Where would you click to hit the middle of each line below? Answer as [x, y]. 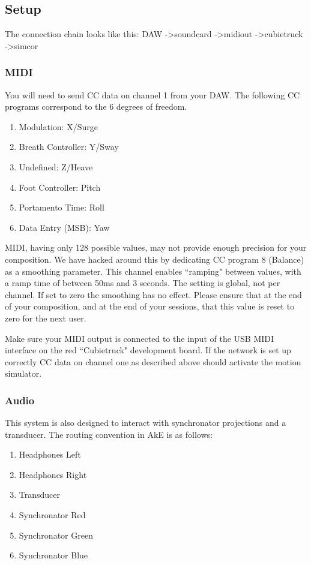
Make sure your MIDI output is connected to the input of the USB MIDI [140, 338]
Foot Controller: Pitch [60, 187]
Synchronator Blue [53, 555]
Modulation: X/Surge [58, 126]
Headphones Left [50, 454]
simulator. [23, 373]
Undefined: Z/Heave [56, 166]
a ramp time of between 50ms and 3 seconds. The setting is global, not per [143, 283]
